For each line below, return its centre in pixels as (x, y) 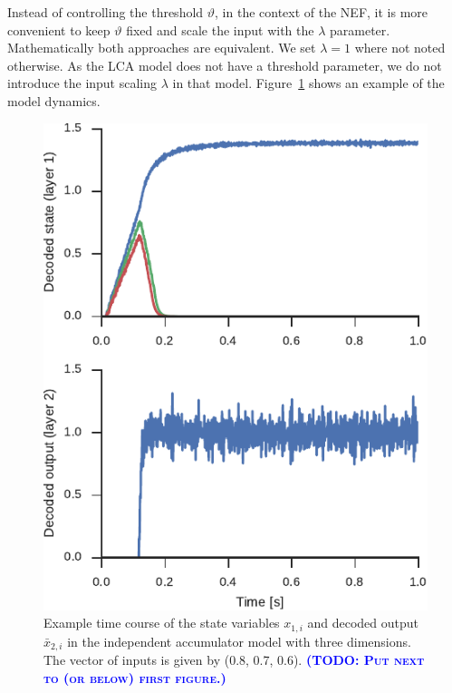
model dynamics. (54, 100)
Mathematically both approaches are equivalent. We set (162, 48)
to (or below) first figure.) (135, 677)
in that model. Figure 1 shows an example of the (308, 83)
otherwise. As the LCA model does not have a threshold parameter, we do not (225, 65)
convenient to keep (59, 29)
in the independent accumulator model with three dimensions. (239, 641)
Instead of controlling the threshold (106, 12)
